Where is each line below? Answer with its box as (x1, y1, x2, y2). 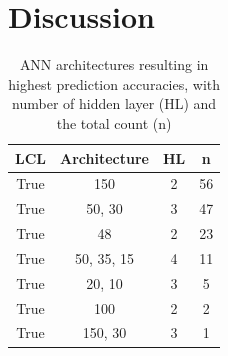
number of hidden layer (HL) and (12, 93, 217, 114)
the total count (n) (56, 112, 172, 133)
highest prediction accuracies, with (8, 73, 221, 94)
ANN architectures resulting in (19, 54, 209, 75)
